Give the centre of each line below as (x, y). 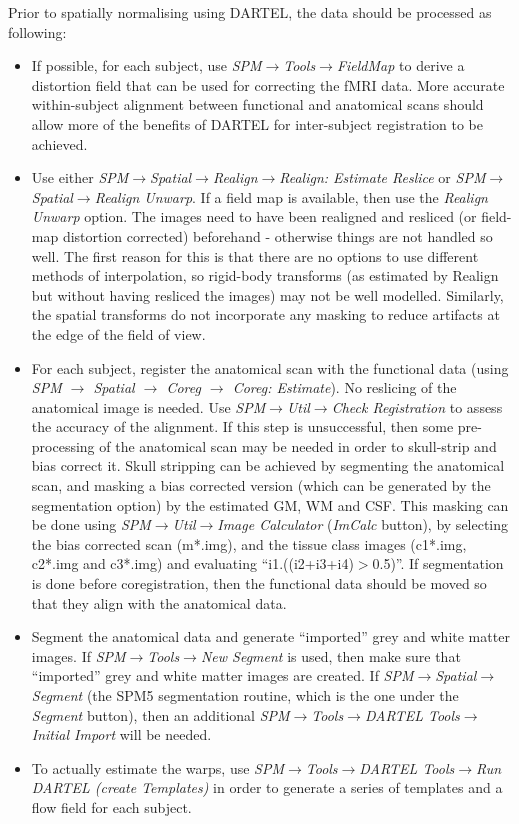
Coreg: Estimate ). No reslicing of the (344, 387)
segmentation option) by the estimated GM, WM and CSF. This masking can (270, 504)
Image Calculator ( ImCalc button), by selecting (363, 524)
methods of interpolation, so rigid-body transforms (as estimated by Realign (265, 275)
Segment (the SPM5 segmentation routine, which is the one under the (245, 695)
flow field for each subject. (111, 806)
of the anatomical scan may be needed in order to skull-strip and (298, 445)
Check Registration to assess (417, 406)
